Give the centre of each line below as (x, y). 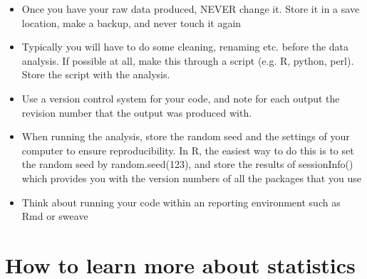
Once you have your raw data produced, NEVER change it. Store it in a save (191, 9)
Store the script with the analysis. (96, 74)
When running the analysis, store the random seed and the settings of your (186, 136)
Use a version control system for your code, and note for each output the (181, 98)
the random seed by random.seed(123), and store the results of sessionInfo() (187, 164)
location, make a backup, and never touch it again (131, 22)
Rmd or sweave (55, 216)
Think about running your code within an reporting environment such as (181, 202)
